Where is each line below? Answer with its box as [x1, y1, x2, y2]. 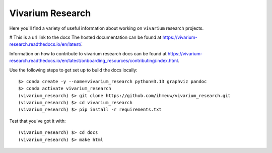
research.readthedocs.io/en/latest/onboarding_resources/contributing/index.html [9, 58, 178, 64]
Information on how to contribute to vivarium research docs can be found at [9, 50, 167, 56]
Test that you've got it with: [9, 118, 66, 124]
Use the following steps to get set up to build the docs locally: [9, 67, 138, 73]
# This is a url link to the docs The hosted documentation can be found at [9, 34, 162, 40]
